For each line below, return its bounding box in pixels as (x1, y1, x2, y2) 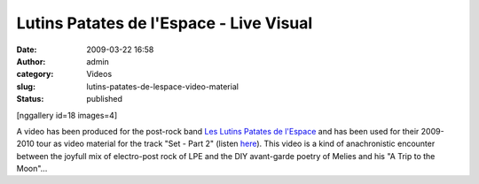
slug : (16, 80, 35, 92)
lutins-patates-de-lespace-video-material (86, 80, 239, 92)
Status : (16, 94, 44, 104)
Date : (16, 44, 37, 55)
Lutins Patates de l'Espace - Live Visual (16, 13, 313, 33)
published (86, 94, 123, 104)
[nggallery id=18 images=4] (16, 110, 118, 120)
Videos (86, 69, 113, 80)
